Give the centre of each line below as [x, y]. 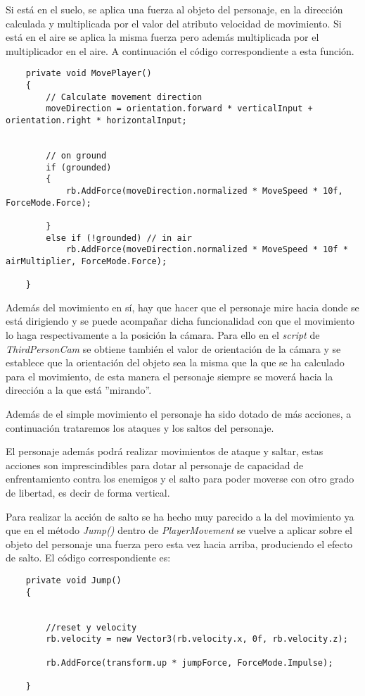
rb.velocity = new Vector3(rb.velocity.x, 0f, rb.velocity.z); [197, 639]
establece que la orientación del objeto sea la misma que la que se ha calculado [175, 362]
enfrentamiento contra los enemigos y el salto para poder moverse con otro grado [180, 479]
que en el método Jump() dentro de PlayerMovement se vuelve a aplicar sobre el [179, 530]
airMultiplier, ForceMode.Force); [87, 261]
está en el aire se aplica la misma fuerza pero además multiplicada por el [162, 37]
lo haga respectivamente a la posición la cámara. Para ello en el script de [163, 335]
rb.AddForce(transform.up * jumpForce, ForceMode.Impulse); [190, 663]
